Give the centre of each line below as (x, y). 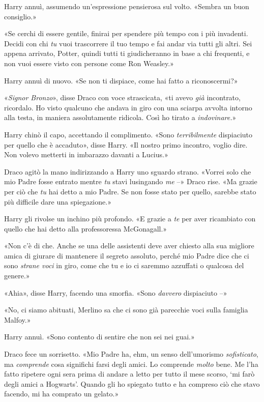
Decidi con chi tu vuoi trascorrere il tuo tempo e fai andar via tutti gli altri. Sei (128, 43)
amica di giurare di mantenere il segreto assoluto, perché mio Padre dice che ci (127, 255)
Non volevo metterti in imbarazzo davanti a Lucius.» (86, 154)
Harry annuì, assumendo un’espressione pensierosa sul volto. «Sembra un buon (127, 6)
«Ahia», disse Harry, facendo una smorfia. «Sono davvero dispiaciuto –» (116, 292)
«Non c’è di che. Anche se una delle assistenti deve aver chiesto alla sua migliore (129, 246)
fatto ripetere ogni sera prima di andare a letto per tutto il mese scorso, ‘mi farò (129, 374)
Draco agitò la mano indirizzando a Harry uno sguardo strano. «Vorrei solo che (128, 171)
